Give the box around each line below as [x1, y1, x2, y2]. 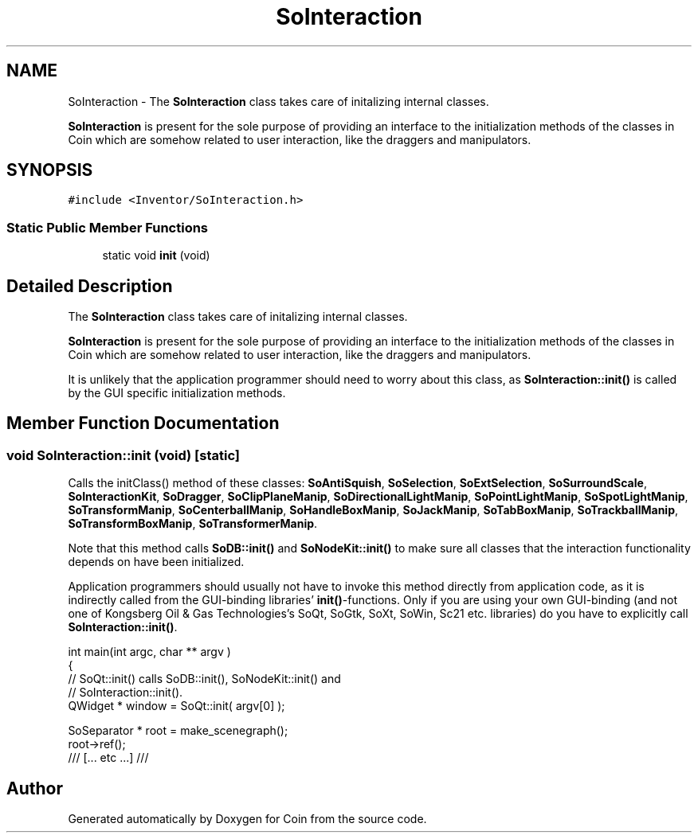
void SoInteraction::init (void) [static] [6, 447, 241, 463]
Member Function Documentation [6, 413, 280, 434]
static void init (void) [102, 248, 210, 263]
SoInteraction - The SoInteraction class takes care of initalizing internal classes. [68, 94, 489, 108]
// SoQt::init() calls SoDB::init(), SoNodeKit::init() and [68, 672, 341, 686]
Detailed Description [6, 275, 173, 296]
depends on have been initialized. [68, 555, 245, 569]
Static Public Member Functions [6, 219, 209, 236]
